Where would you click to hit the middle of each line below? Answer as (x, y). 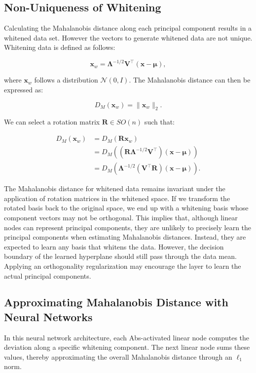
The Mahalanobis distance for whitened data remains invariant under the (115, 188)
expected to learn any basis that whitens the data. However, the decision (114, 246)
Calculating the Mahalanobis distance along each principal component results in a (128, 28)
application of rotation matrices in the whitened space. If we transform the (117, 198)
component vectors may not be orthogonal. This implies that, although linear (121, 217)
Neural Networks (48, 316)
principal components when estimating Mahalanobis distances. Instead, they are (125, 237)
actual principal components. (48, 275)
